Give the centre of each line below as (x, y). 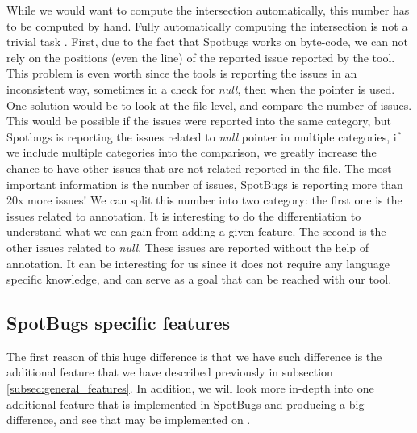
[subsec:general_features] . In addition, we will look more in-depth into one (190, 388)
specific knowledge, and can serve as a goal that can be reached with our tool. (199, 279)
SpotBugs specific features (119, 323)
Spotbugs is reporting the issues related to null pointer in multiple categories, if (203, 136)
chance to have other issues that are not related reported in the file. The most (199, 168)
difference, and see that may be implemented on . (129, 420)
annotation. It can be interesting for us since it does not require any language (198, 263)
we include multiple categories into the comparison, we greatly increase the (192, 152)
